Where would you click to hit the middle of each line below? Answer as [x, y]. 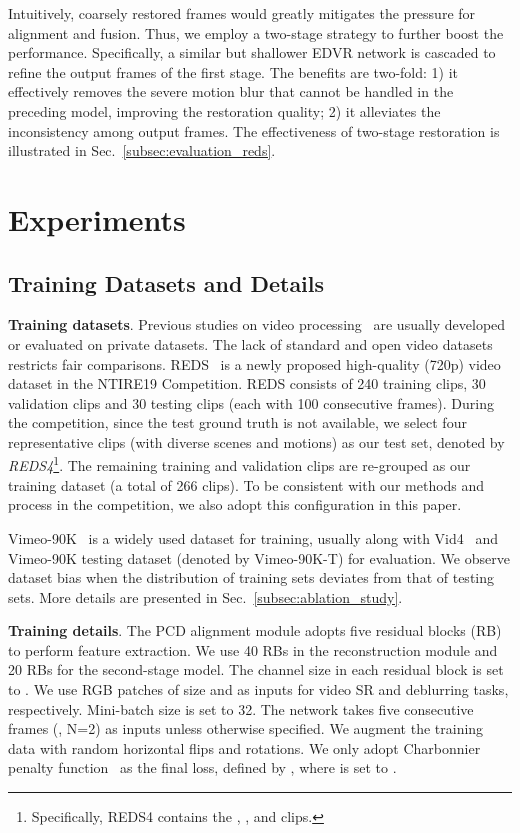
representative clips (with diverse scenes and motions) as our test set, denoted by [256, 441]
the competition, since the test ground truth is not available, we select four [237, 422]
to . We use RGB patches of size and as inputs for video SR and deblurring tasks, [258, 689]
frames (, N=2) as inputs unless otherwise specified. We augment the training [246, 728]
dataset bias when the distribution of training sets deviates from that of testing [251, 577]
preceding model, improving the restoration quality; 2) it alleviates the [224, 110]
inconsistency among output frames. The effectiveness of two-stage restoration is [254, 130]
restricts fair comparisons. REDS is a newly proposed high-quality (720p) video [254, 363]
